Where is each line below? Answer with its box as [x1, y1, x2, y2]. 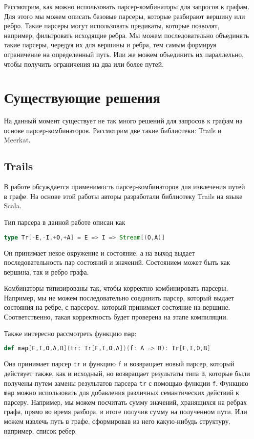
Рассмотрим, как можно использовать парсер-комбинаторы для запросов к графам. [4, 1, 250, 11]
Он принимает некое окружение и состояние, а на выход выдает [4, 247, 195, 258]
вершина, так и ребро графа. [4, 266, 89, 277]
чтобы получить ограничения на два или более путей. [4, 59, 164, 69]
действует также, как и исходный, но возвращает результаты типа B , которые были [4, 368, 250, 378]
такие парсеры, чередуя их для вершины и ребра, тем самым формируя [4, 40, 216, 50]
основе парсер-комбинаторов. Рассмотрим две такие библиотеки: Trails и [4, 125, 222, 135]
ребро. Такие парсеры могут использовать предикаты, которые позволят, [4, 20, 220, 31]
